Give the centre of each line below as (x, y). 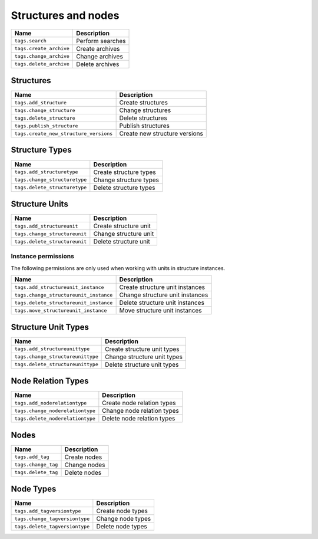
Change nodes (85, 465)
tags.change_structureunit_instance (64, 295)
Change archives (99, 56)
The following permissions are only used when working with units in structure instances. (118, 268)
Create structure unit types (142, 349)
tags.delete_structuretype (51, 188)
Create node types (122, 511)
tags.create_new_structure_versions (64, 134)
